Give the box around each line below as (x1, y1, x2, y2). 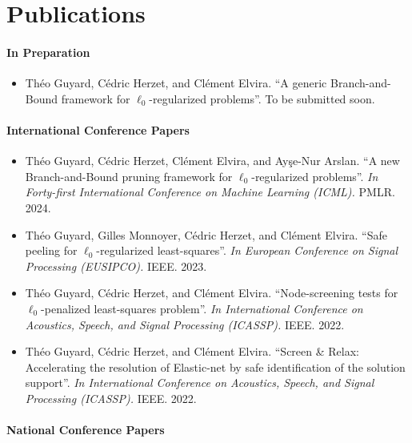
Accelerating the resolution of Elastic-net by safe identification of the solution (25, 358, 406, 375)
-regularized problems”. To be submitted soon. (149, 90, 375, 107)
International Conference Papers (6, 121, 190, 138)
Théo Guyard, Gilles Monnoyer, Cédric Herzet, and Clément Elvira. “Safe (25, 226, 387, 243)
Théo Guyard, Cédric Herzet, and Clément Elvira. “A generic (25, 75, 327, 91)
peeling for (25, 242, 78, 259)
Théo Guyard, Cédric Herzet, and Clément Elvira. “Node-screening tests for (25, 284, 398, 301)
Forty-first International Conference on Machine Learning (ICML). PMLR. (25, 183, 395, 200)
